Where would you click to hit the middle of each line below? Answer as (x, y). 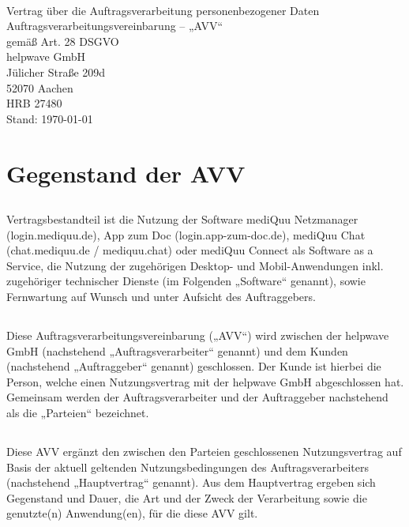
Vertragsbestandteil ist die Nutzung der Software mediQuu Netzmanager (182, 219)
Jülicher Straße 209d (56, 72)
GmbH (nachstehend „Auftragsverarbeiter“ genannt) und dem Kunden (177, 350)
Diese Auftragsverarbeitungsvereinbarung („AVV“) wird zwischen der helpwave (198, 335)
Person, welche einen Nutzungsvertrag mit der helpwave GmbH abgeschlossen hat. (205, 381)
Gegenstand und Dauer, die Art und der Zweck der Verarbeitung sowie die (187, 497)
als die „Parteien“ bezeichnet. (78, 413)
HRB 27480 (34, 103)
